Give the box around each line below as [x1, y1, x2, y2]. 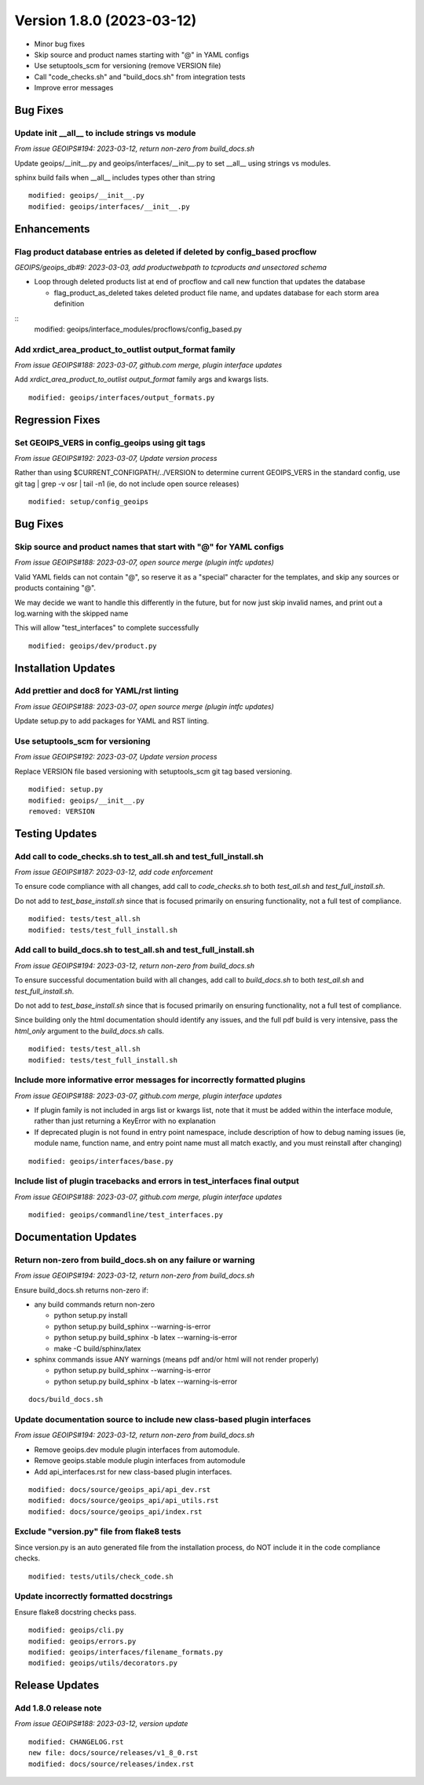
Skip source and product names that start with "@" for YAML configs [14, 541, 284, 552]
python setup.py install [53, 1311, 128, 1320]
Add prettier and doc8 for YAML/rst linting [14, 686, 179, 697]
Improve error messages [34, 83, 114, 93]
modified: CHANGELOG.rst [28, 1737, 124, 1747]
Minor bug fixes [34, 39, 86, 49]
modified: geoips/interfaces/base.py [28, 1157, 174, 1165]
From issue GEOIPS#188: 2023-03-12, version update [14, 1719, 188, 1728]
